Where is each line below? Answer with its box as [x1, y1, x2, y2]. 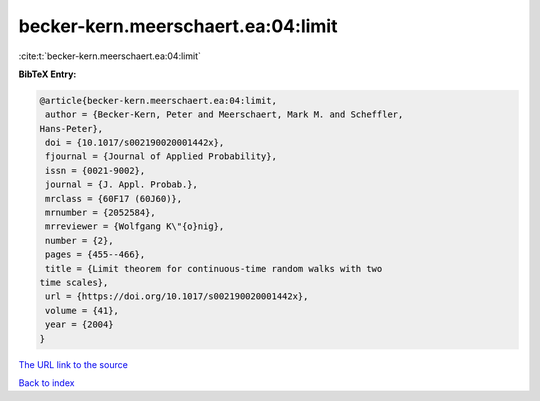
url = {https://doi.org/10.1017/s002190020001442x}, [45, 291, 309, 302]
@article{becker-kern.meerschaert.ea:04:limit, [39, 95, 277, 106]
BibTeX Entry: [18, 68, 77, 80]
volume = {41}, [45, 305, 120, 316]
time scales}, [39, 277, 109, 288]
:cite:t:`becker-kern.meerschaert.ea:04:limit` [18, 50, 202, 62]
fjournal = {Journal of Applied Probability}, [45, 151, 277, 162]
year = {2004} [45, 319, 114, 330]
